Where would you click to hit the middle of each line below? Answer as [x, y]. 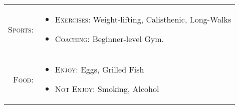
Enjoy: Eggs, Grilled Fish [99, 69]
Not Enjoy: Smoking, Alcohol [107, 89]
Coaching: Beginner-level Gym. [109, 39]
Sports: [21, 29]
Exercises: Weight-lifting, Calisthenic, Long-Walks [143, 19]
